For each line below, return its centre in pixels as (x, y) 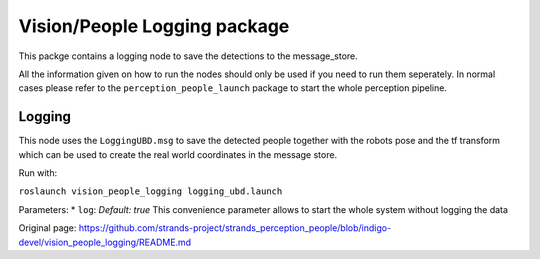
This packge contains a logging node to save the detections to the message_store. (188, 56)
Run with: (38, 173)
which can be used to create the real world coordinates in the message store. (178, 154)
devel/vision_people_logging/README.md (105, 242)
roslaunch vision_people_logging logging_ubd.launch (150, 191)
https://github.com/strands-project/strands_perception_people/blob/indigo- (235, 228)
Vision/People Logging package (154, 26)
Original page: (47, 228)
